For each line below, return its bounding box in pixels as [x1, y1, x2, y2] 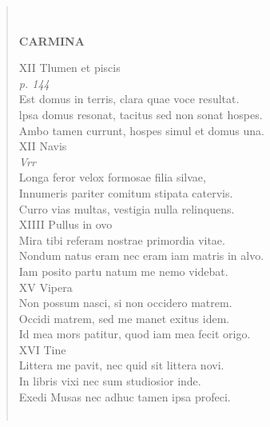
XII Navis [18, 138, 67, 154]
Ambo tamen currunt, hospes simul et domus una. [18, 122, 265, 138]
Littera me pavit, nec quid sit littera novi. [18, 357, 224, 373]
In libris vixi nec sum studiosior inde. [18, 373, 201, 389]
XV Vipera [18, 278, 73, 295]
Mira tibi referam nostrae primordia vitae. [18, 231, 225, 248]
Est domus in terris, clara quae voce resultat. [18, 90, 240, 107]
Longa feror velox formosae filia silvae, [18, 169, 206, 186]
